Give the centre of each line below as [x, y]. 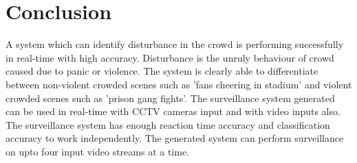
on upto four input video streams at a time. [98, 151]
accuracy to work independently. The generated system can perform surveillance [175, 138]
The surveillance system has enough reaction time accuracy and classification [168, 124]
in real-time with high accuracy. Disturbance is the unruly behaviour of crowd [170, 57]
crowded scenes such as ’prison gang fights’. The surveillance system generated [170, 98]
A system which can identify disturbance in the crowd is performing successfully [175, 44]
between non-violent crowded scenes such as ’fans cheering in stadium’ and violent [179, 84]
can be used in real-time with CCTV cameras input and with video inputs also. [173, 111]
